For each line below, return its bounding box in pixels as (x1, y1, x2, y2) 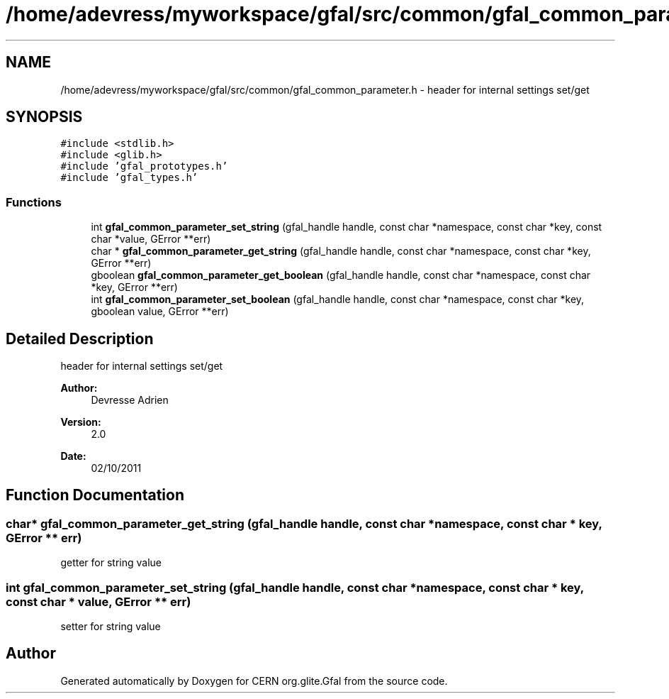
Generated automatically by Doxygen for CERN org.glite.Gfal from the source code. (60, 674, 448, 687)
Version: (60, 416, 101, 429)
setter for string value (60, 620, 161, 632)
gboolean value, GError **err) (91, 305, 229, 318)
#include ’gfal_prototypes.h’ (60, 160, 228, 172)
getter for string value (60, 556, 162, 569)
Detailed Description (6, 329, 154, 348)
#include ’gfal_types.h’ (60, 172, 198, 184)
